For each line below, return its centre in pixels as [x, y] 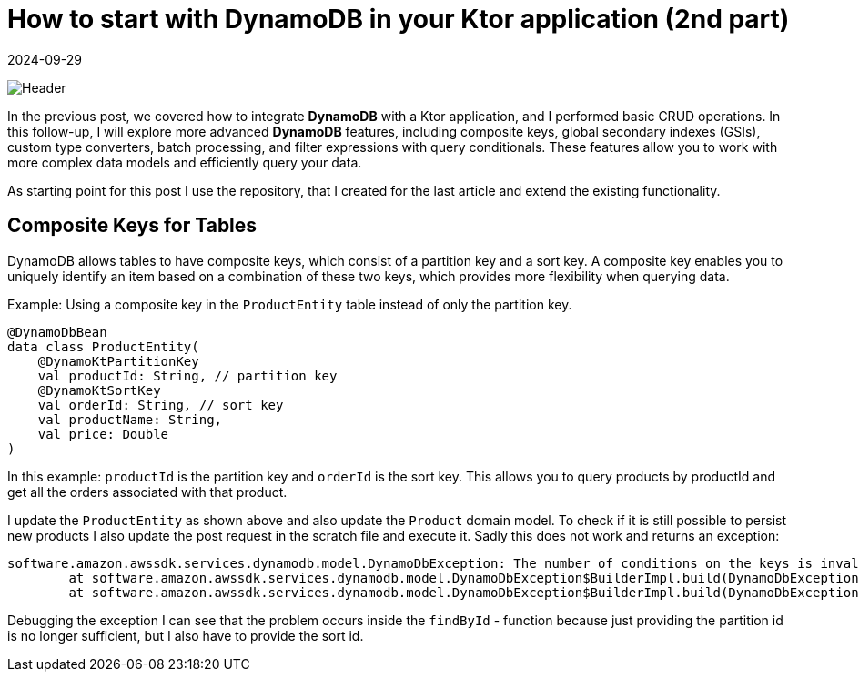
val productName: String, [130, 419]
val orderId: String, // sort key [161, 405]
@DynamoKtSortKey [99, 390]
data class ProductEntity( [103, 346]
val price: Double [103, 434]
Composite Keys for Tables [132, 226]
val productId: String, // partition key [187, 375]
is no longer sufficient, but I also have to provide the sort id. [186, 635]
